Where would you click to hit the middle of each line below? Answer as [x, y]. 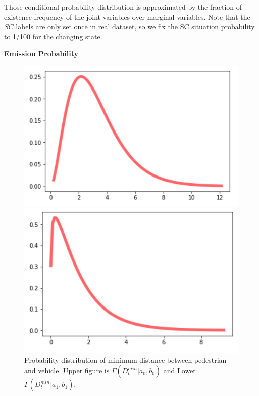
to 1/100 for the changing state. [53, 36]
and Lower [179, 370]
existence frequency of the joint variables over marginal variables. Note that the [127, 16]
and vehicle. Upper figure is [67, 370]
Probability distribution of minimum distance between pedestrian [125, 359]
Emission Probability [41, 53]
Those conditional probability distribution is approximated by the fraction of [123, 7]
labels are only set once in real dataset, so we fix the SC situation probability [135, 27]
